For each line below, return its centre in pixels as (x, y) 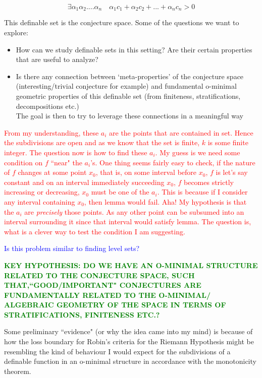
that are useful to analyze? (57, 59)
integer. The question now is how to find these (76, 152)
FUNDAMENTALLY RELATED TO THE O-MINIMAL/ (108, 295)
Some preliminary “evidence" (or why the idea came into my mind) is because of (128, 331)
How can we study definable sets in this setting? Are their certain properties (134, 49)
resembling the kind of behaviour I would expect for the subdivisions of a (117, 351)
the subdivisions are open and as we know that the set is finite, (102, 142)
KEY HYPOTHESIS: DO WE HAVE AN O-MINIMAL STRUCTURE (131, 265)
